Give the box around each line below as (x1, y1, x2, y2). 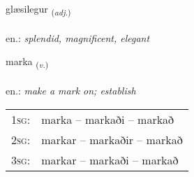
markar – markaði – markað (41, 151, 179, 168)
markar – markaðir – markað (41, 131, 183, 148)
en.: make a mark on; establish (6, 83, 136, 98)
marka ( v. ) (6, 54, 49, 71)
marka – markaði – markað (41, 111, 174, 127)
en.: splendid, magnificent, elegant (6, 30, 150, 45)
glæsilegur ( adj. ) (6, 1, 71, 17)
